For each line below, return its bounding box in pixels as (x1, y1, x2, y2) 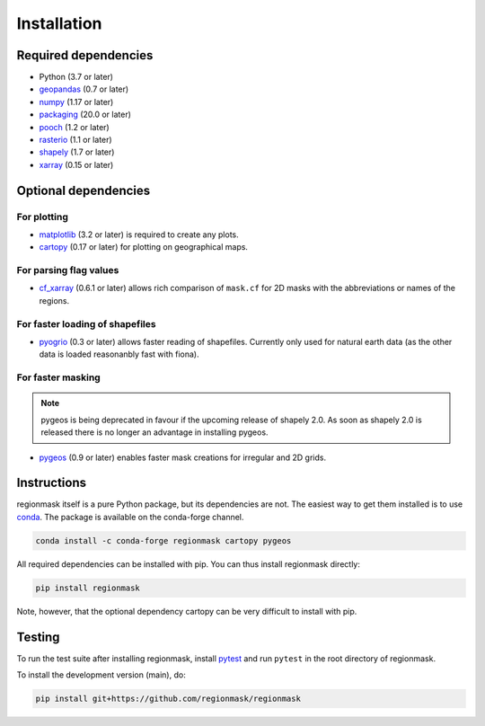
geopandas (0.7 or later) (39, 84, 129, 94)
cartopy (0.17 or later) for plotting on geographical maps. (39, 242, 249, 252)
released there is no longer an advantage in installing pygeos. (40, 427, 269, 438)
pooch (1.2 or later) (39, 121, 110, 132)
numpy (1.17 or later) (39, 96, 114, 107)
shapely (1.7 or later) (39, 146, 115, 157)
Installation (16, 13, 102, 33)
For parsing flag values (16, 264, 119, 277)
